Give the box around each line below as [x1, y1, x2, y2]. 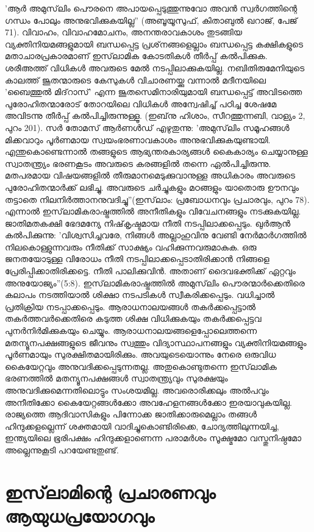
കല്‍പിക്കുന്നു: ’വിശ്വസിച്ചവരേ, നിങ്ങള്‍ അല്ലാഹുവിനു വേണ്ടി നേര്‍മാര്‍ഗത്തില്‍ [5, 229, 307, 241]
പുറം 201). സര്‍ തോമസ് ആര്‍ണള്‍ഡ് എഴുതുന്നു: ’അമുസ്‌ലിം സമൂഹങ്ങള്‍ [5, 121, 290, 133]
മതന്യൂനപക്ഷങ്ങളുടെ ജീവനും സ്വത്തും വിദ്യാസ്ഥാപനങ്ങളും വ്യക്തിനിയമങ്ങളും [5, 336, 307, 349]
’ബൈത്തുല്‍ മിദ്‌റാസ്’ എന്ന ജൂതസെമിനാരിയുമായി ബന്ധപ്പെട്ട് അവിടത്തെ [5, 85, 302, 98]
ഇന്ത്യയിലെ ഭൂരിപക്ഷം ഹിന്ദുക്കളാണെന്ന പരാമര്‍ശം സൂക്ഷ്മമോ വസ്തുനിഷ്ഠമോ [5, 431, 302, 444]
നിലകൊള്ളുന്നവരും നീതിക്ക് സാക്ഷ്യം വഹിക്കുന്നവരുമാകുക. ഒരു [5, 240, 257, 253]
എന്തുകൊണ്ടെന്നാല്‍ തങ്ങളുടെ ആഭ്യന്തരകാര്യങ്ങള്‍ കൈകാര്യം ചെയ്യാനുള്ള [5, 145, 308, 158]
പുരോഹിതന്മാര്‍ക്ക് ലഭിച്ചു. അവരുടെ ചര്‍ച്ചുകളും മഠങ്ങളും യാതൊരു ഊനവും [5, 180, 299, 193]
